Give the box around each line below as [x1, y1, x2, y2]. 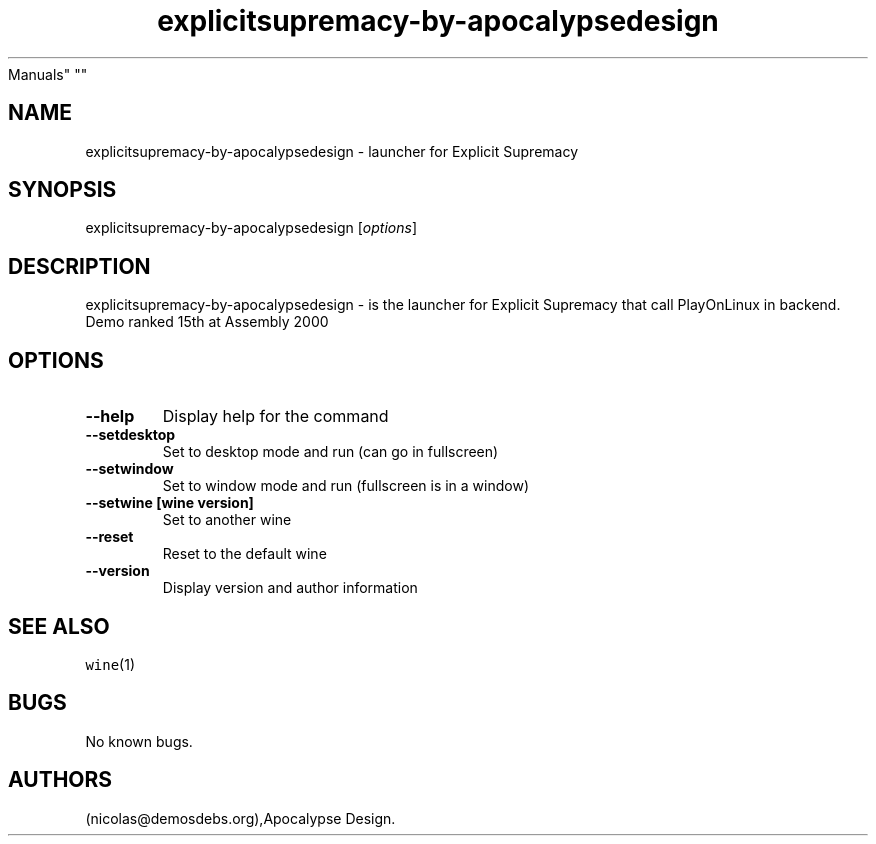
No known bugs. [85, 732, 193, 750]
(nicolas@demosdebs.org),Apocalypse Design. [85, 809, 396, 827]
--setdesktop [85, 426, 176, 444]
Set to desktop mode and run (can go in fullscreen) [162, 443, 499, 461]
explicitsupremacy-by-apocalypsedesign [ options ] [85, 219, 418, 237]
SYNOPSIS [8, 177, 117, 203]
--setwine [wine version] [85, 494, 254, 512]
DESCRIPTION [8, 253, 151, 279]
